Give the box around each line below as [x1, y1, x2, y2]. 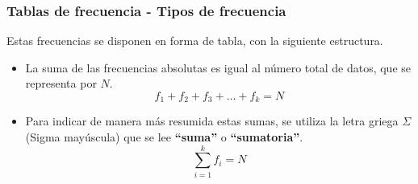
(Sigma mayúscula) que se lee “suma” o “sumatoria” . [25, 129, 303, 145]
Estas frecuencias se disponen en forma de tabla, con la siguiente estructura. [6, 32, 383, 49]
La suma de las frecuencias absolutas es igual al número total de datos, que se [25, 59, 412, 76]
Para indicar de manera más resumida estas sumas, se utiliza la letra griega [25, 112, 399, 129]
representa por [25, 75, 97, 92]
